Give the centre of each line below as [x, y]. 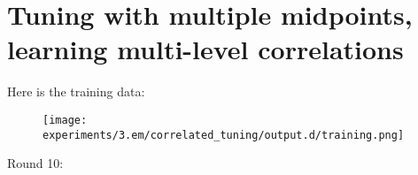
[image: [65, 120]
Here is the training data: [76, 91]
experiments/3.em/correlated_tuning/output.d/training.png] [224, 135]
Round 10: [35, 163]
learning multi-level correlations [205, 49]
